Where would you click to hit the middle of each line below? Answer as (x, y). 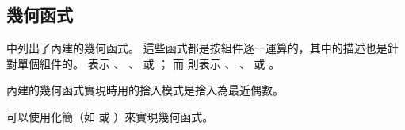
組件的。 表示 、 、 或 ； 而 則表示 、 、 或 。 (160, 63)
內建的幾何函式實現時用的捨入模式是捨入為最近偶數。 (145, 90)
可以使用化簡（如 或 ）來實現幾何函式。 (110, 116)
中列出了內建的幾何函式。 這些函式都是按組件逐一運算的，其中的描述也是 (197, 48)
